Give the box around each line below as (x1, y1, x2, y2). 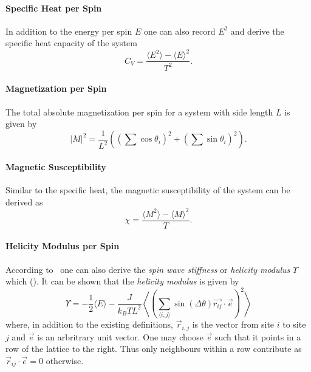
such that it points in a (214, 330, 301, 343)
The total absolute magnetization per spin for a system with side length (5, 105, 273, 118)
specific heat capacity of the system (5, 36, 137, 49)
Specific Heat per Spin (5, 1, 102, 14)
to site (282, 318, 306, 331)
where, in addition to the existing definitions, (5, 318, 173, 331)
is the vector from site (192, 318, 275, 331)
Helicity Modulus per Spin (5, 239, 120, 252)
